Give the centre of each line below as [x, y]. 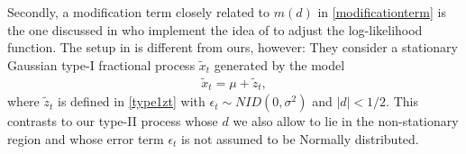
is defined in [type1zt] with [131, 101]
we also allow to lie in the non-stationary [346, 121]
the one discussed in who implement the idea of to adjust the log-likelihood [215, 29]
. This [402, 101]
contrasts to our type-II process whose [113, 121]
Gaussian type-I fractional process [101, 64]
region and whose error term [86, 138]
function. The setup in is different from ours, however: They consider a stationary [233, 47]
